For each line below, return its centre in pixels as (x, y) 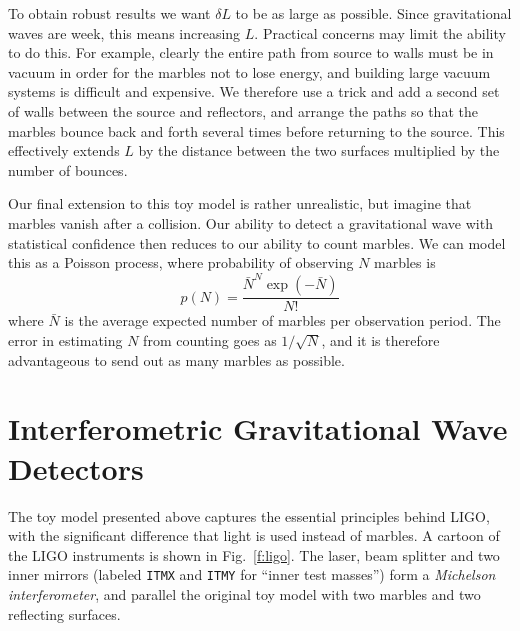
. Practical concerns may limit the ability (380, 32)
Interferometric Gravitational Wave (258, 428)
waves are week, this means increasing (124, 32)
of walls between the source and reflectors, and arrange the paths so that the (243, 110)
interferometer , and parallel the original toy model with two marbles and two (244, 594)
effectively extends (64, 150)
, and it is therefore (380, 340)
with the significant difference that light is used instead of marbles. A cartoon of (254, 535)
